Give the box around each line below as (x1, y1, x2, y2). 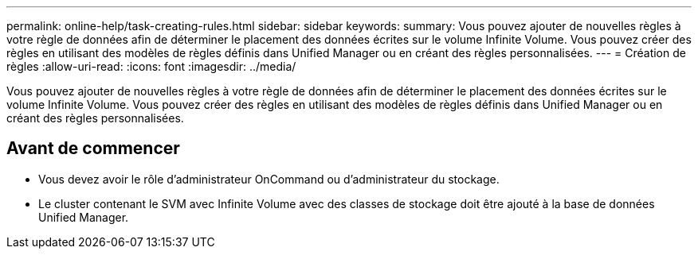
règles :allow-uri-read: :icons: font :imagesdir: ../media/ (6, 60, 296, 73)
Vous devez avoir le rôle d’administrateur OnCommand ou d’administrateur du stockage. (38, 172, 500, 186)
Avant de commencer (6, 138, 180, 159)
